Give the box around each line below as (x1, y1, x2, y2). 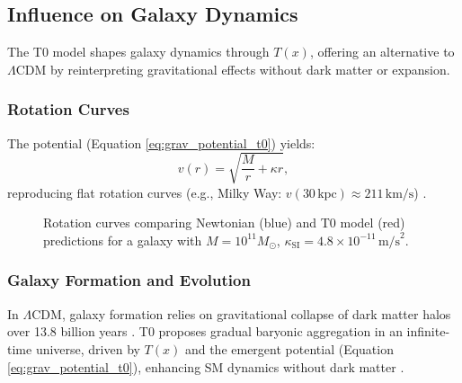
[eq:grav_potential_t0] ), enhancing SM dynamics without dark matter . (7, 357, 404, 376)
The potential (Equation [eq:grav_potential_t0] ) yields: (7, 133, 315, 152)
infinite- (406, 322, 450, 341)
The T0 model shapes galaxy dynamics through (7, 42, 270, 61)
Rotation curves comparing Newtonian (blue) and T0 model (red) (43, 213, 405, 232)
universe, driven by (35, 339, 140, 358)
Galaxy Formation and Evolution (7, 269, 251, 291)
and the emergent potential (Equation (184, 339, 394, 358)
